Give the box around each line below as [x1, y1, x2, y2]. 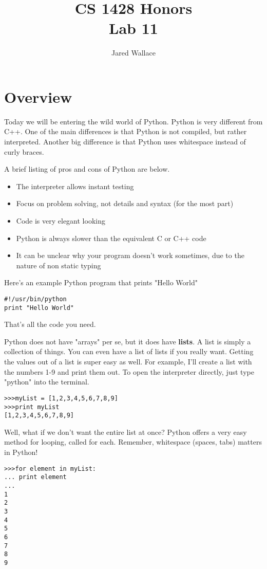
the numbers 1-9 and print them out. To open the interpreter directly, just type [4, 366, 254, 377]
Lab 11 [109, 17, 158, 39]
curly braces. [4, 146, 44, 157]
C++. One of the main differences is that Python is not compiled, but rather [4, 126, 247, 137]
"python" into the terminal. [4, 376, 89, 387]
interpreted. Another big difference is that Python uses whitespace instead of [4, 136, 246, 147]
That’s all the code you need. [4, 319, 96, 329]
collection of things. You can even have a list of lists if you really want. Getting [4, 346, 254, 357]
